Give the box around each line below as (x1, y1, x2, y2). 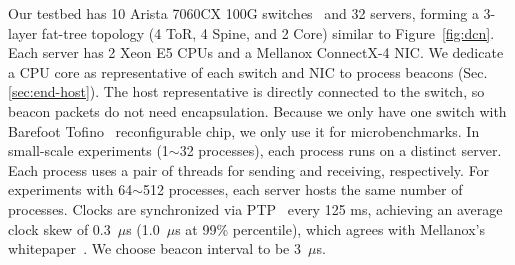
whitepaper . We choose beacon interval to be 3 (8, 238, 301, 259)
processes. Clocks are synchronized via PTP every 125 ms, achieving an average (8, 198, 503, 219)
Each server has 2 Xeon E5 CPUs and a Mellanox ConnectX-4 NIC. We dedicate (8, 42, 504, 63)
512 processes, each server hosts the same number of (143, 179, 463, 200)
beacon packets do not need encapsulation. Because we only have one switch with (8, 100, 507, 121)
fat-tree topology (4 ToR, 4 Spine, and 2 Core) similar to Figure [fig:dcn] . (41, 22, 495, 43)
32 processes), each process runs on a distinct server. (179, 140, 502, 161)
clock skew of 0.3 (8, 218, 111, 239)
